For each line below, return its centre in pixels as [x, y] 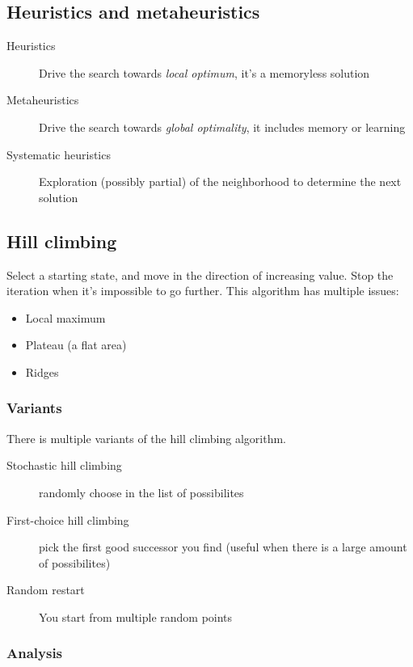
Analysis [35, 653]
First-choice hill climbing [68, 519]
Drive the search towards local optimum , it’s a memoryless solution [204, 72]
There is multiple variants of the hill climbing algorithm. [147, 438]
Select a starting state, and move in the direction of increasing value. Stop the [200, 274]
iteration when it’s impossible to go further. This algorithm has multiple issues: [203, 291]
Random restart [46, 590]
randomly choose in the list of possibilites [141, 492]
